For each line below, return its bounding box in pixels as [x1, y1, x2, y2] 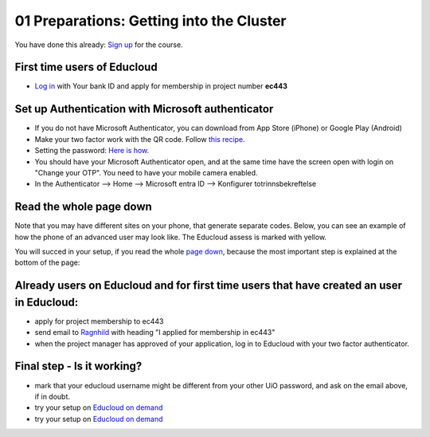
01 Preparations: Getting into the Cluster [14, 12, 287, 30]
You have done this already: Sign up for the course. [14, 40, 183, 49]
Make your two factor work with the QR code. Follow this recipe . [34, 134, 246, 144]
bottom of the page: [14, 258, 80, 267]
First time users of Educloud [14, 61, 158, 74]
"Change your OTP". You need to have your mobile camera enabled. [34, 167, 258, 177]
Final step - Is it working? [14, 360, 143, 373]
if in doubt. [34, 392, 71, 401]
